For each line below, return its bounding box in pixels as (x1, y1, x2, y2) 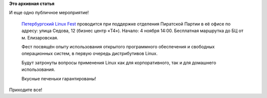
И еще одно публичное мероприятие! (9, 10, 89, 16)
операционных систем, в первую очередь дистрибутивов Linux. (21, 51, 158, 57)
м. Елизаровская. (21, 34, 59, 40)
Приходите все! (9, 87, 43, 93)
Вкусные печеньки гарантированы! (21, 75, 96, 81)
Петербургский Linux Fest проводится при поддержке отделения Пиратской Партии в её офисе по (21, 21, 231, 27)
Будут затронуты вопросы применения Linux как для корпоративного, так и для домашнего (21, 60, 217, 65)
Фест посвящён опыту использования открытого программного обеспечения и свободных (21, 43, 215, 49)
